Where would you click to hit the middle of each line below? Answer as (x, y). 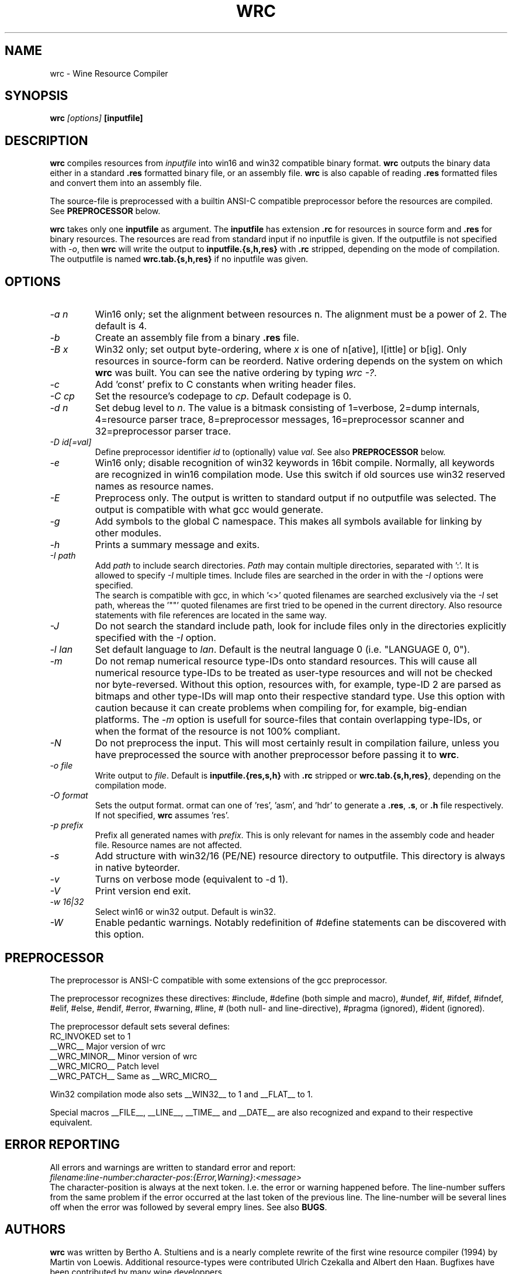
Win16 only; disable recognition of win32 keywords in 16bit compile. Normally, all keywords (295, 463)
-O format (69, 796)
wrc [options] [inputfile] (96, 118)
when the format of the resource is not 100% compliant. (218, 731)
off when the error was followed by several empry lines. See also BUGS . (188, 1207)
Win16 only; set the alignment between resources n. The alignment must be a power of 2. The (301, 314)
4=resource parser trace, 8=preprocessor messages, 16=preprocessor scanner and (280, 420)
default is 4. (121, 326)
